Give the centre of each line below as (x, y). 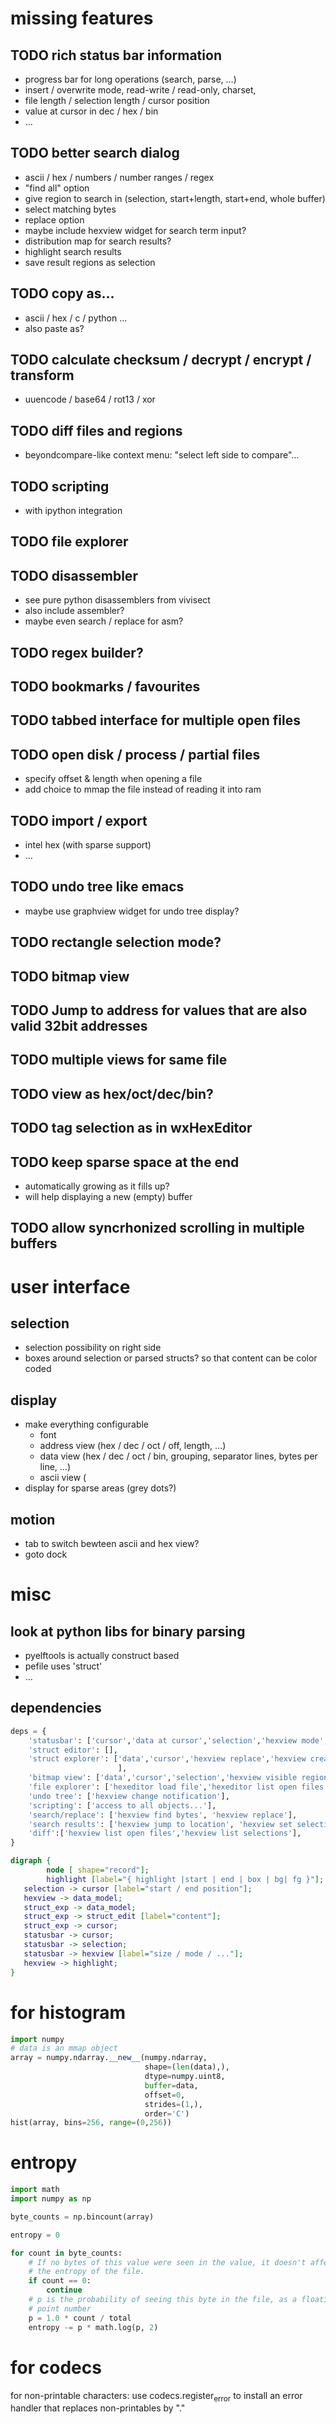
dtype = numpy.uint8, (185, 2077)
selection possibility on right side (93, 1348)
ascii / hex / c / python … (76, 318)
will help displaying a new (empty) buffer (108, 1197)
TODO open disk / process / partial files (135, 754)
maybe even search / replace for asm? (104, 621)
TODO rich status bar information (116, 55)
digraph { (31, 1861)
